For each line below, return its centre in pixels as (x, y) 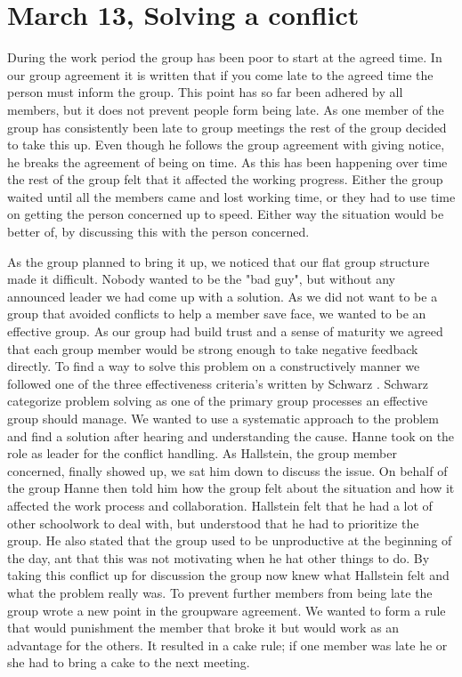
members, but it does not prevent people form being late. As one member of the (226, 109)
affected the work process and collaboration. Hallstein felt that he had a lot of (220, 505)
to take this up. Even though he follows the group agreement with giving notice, (226, 145)
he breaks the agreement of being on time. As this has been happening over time (227, 161)
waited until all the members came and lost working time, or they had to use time (231, 196)
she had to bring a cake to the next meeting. (129, 662)
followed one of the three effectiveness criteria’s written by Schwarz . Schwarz (218, 383)
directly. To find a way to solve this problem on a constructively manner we (214, 366)
